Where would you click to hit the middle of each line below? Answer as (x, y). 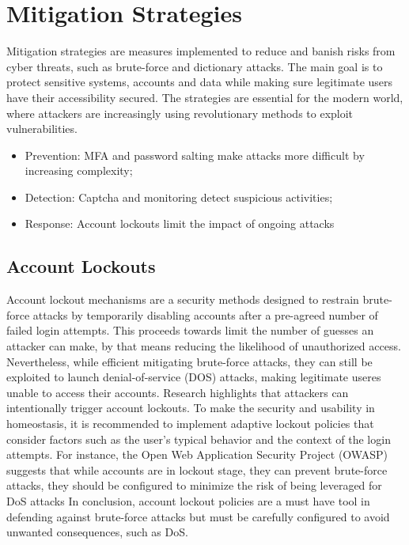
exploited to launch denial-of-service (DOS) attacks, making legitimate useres (194, 377)
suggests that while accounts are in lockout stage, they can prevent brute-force (197, 469)
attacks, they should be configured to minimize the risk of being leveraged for (194, 485)
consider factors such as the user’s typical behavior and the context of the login (199, 439)
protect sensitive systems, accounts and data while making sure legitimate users (200, 82)
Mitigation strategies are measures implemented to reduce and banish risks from (201, 51)
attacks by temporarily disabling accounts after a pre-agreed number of (205, 314)
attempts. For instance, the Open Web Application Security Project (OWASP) (197, 454)
